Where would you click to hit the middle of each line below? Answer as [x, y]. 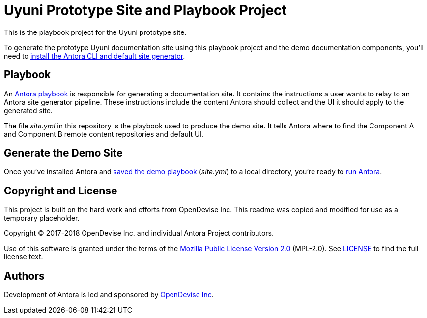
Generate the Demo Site [63, 153]
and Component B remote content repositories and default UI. [104, 134]
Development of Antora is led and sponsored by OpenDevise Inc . [109, 295]
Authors [24, 276]
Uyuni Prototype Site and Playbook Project [145, 10]
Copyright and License [61, 191]
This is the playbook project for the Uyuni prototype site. [95, 32]
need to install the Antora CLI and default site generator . [95, 56]
